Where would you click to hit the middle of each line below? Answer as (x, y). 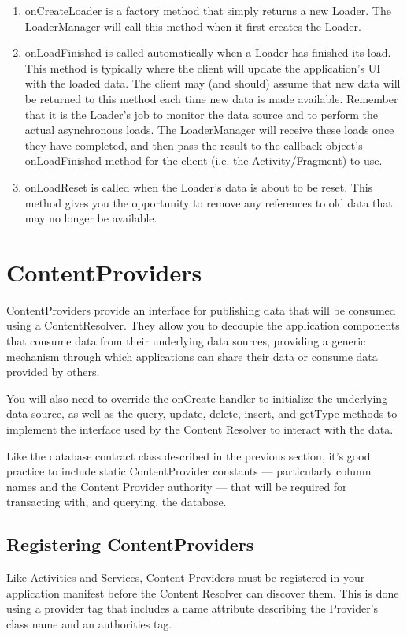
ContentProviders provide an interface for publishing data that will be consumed (201, 309)
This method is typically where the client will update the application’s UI (203, 67)
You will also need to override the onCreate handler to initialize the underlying (197, 398)
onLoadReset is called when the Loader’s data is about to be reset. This (199, 186)
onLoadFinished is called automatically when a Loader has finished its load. (208, 52)
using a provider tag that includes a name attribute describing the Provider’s (192, 608)
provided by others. (53, 372)
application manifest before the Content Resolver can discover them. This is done (203, 592)
